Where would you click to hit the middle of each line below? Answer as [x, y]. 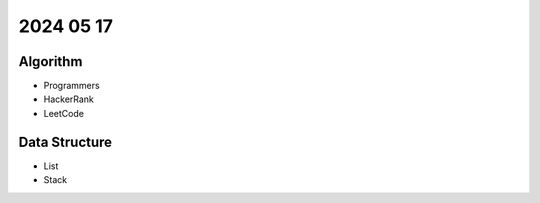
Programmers [71, 86]
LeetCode [64, 113]
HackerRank [69, 99]
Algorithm [50, 61]
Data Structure [65, 141]
